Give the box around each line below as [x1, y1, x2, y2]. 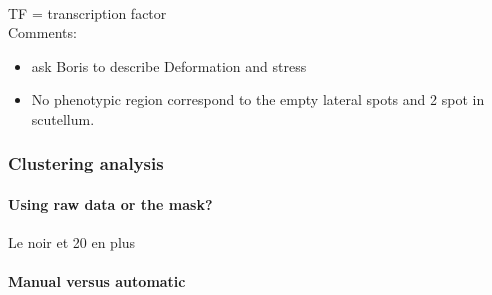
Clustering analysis [8, 151, 164, 176]
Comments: [8, 22, 77, 43]
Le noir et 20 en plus [8, 232, 136, 253]
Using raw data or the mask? [8, 194, 213, 214]
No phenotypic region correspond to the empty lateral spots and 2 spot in [31, 89, 485, 110]
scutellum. [31, 108, 95, 129]
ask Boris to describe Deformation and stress [31, 55, 307, 76]
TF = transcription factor [8, 2, 167, 23]
